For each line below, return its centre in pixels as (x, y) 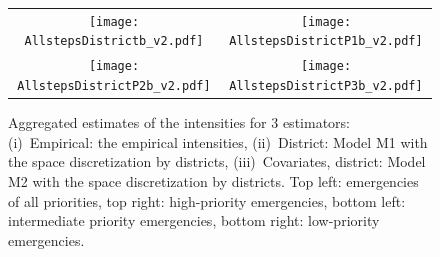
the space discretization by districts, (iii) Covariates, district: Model (217, 161)
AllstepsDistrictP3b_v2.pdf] (326, 85)
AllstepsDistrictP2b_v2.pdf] (114, 85)
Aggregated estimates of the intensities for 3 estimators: (179, 122)
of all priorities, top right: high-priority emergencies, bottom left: (207, 200)
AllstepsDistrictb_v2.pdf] (114, 41)
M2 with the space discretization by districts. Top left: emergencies (213, 180)
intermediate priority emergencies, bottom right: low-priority (194, 220)
